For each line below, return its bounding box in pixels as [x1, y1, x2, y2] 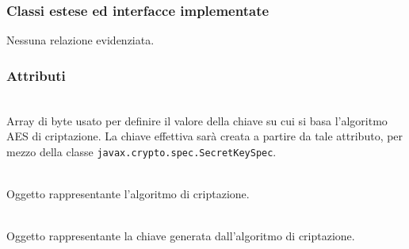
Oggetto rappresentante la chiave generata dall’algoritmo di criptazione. [6, 228, 355, 244]
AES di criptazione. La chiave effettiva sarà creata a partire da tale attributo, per [6, 128, 403, 144]
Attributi [6, 65, 66, 85]
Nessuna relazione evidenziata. [6, 32, 155, 48]
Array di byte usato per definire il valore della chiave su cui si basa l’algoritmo [6, 112, 388, 128]
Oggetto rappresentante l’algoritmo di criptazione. [6, 186, 250, 202]
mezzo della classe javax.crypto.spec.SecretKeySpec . [6, 143, 277, 159]
